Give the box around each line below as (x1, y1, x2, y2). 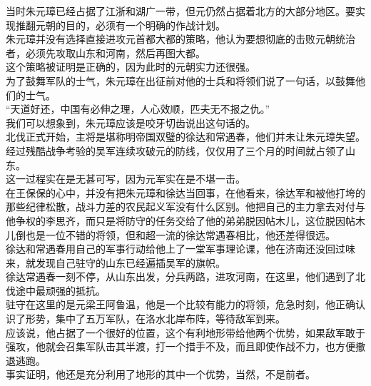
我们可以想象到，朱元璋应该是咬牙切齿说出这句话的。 (6, 115, 255, 130)
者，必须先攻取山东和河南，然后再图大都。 (6, 45, 205, 60)
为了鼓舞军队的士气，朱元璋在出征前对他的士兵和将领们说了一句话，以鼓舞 (6, 73, 355, 88)
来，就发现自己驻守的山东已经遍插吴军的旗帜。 (6, 255, 225, 270)
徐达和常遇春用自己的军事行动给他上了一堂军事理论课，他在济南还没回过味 (6, 241, 355, 256)
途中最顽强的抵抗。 (15, 283, 106, 298)
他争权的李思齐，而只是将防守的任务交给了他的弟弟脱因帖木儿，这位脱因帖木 (6, 213, 365, 228)
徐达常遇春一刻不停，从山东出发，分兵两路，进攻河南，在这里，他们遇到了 (6, 269, 355, 284)
